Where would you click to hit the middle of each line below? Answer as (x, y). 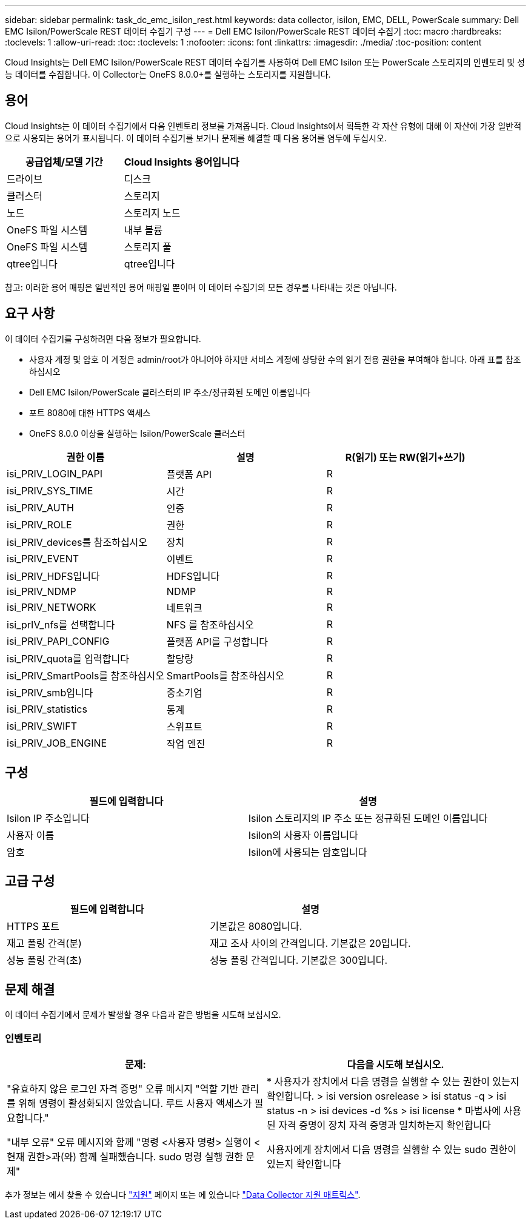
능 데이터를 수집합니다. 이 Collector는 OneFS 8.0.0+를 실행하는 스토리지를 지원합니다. (168, 74)
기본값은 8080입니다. (256, 926)
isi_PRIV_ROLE (39, 524)
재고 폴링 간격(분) (44, 943)
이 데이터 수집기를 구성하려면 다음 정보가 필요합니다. (103, 338)
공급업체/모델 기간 (64, 162)
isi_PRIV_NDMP (42, 591)
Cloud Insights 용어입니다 (182, 162)
